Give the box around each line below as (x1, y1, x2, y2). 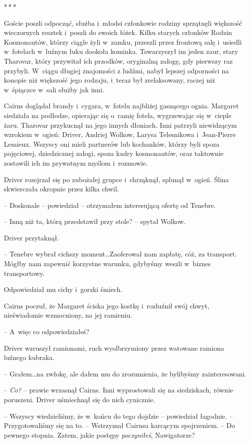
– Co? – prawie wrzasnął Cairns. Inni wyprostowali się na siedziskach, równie (4, 385, 234, 395)
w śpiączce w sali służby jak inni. (4, 84, 105, 94)
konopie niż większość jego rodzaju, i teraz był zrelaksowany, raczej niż (4, 75, 215, 85)
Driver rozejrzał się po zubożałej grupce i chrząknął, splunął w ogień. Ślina (4, 174, 229, 184)
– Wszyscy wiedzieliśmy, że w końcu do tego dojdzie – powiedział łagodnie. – (4, 410, 233, 421)
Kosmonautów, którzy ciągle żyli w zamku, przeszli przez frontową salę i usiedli (4, 36, 242, 47)
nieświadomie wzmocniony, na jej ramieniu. (4, 310, 132, 320)
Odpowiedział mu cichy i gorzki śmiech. (4, 284, 123, 294)
